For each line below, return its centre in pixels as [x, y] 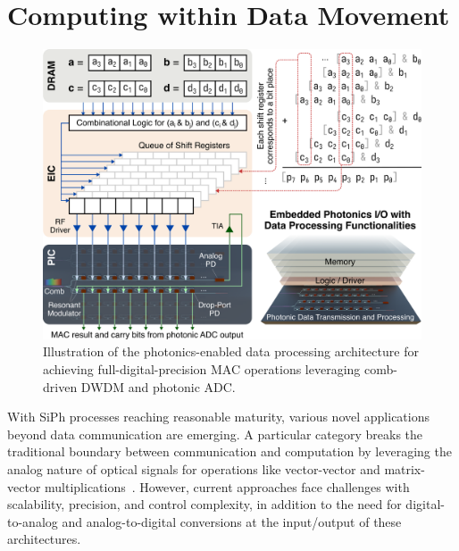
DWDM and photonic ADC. [158, 386]
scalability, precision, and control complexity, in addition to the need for [204, 504]
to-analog [33, 521]
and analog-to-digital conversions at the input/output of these [232, 521]
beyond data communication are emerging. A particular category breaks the [215, 434]
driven [60, 386]
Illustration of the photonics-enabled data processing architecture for [231, 351]
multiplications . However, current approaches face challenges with [227, 486]
